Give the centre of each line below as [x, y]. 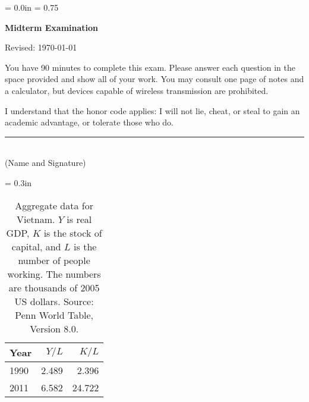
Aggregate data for [54, 205]
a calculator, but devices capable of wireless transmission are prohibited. [137, 90]
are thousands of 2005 [54, 287]
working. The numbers [54, 274]
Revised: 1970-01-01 [41, 47]
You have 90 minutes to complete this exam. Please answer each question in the [150, 67]
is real [79, 219]
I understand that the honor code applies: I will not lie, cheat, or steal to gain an [152, 110]
